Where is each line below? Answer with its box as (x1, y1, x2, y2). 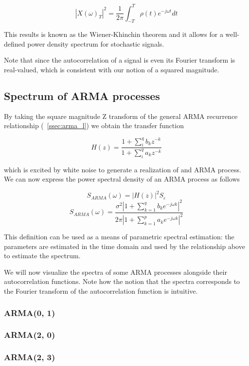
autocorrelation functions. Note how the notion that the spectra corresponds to (4, 276, 240, 286)
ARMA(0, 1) (4, 306, 55, 318)
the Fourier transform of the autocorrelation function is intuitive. (4, 286, 198, 296)
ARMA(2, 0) (4, 329, 55, 341)
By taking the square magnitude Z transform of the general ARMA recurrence (4, 111, 238, 121)
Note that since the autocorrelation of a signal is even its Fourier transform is (4, 55, 235, 65)
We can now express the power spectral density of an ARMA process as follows (4, 174, 240, 184)
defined (4, 38, 25, 49)
